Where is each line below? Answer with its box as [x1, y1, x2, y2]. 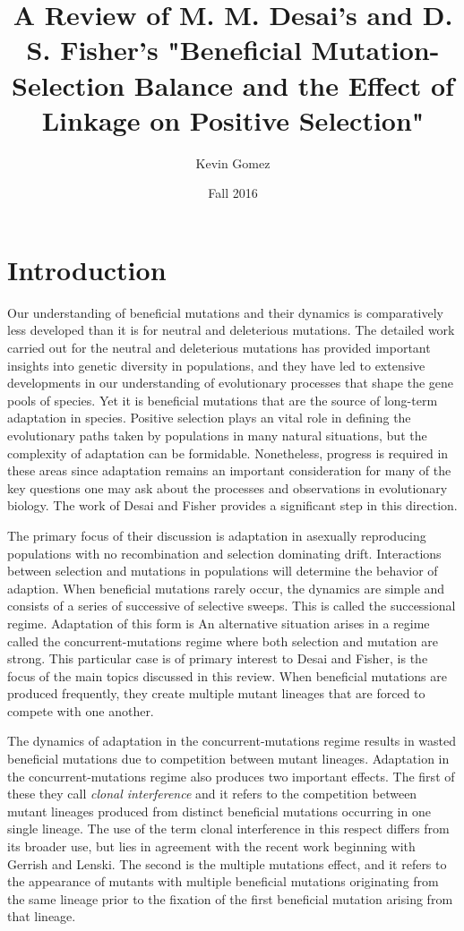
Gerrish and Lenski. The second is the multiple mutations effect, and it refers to [7, 854, 447, 873]
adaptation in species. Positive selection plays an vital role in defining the [7, 408, 411, 427]
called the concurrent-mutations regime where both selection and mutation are [7, 631, 438, 650]
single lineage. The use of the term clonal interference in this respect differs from [7, 819, 450, 838]
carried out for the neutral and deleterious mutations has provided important [7, 338, 431, 356]
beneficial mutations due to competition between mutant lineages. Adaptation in [7, 749, 450, 768]
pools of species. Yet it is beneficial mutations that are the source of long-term [7, 390, 438, 409]
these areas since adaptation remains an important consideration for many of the [7, 461, 451, 480]
